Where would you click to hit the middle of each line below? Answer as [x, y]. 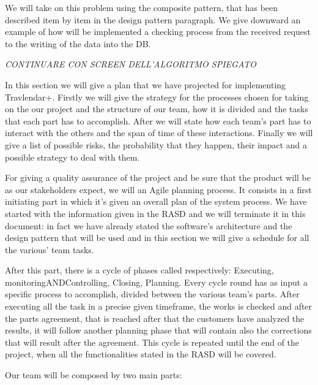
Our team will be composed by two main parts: [94, 375]
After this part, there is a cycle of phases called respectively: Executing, [139, 270]
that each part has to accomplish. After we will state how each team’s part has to [158, 120]
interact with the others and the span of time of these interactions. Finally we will [159, 133]
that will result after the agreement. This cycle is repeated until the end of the [152, 342]
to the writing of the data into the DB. [78, 43]
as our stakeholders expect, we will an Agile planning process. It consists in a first [158, 189]
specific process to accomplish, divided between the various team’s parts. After [152, 294]
